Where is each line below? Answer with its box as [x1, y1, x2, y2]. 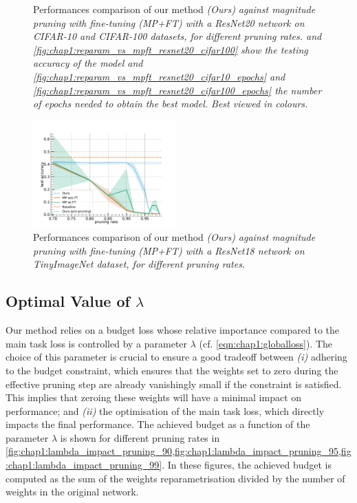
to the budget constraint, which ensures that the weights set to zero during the [6, 363, 338, 377]
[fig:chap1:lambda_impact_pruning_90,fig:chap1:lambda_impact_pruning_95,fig [6, 444, 351, 458]
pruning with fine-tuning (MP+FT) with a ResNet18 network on [33, 243, 305, 257]
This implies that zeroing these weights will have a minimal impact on [6, 390, 302, 405]
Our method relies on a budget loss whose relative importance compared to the [6, 323, 340, 337]
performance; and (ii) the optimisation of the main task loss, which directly [6, 403, 325, 418]
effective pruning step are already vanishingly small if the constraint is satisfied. [6, 376, 342, 391]
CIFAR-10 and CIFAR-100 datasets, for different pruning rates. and [33, 29, 322, 43]
